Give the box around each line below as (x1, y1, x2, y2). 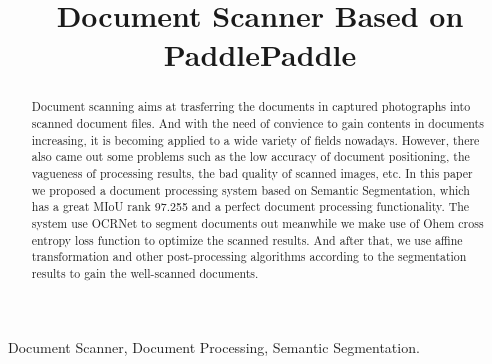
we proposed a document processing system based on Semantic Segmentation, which (31, 181, 470, 198)
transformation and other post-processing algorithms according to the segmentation (31, 248, 467, 265)
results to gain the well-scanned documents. (31, 264, 259, 281)
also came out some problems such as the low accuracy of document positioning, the (31, 148, 470, 165)
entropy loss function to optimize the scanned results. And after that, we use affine (31, 231, 463, 248)
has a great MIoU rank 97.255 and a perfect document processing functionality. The (31, 198, 470, 215)
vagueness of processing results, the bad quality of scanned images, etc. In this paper (31, 164, 473, 181)
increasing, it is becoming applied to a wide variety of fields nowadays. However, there (31, 131, 480, 148)
